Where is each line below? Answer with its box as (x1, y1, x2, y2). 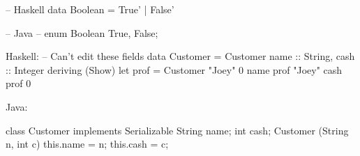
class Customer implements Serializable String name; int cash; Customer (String (6, 123, 349, 137)
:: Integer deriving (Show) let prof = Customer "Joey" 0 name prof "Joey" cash (6, 62, 343, 77)
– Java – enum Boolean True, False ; (6, 25, 158, 40)
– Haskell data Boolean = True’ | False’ (6, 2, 174, 16)
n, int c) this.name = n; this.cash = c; (6, 136, 169, 151)
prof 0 (6, 76, 31, 91)
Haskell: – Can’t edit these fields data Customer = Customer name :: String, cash (6, 49, 355, 63)
